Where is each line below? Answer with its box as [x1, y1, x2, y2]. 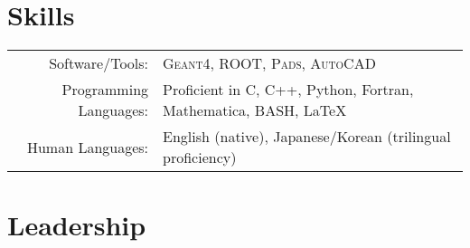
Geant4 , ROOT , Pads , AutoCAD [163, 52, 376, 74]
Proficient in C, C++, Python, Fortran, [163, 79, 414, 100]
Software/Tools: [49, 52, 149, 74]
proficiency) [163, 147, 237, 168]
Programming [61, 79, 149, 100]
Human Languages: [26, 136, 149, 157]
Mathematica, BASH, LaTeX [163, 100, 347, 121]
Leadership [7, 206, 146, 243]
